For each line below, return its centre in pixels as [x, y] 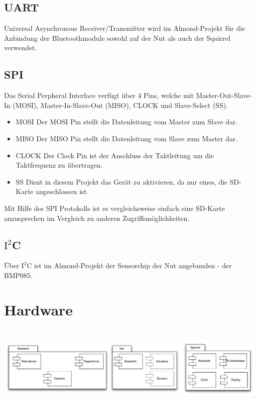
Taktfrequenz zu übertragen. [59, 165]
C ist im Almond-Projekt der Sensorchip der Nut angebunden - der [129, 265]
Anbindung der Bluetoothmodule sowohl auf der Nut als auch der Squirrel [117, 38]
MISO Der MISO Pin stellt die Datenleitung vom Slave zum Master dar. [127, 138]
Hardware [39, 309]
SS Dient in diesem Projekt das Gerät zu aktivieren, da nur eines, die [122, 181]
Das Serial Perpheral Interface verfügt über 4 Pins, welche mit [99, 95]
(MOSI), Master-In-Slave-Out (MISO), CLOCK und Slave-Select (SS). [120, 105]
